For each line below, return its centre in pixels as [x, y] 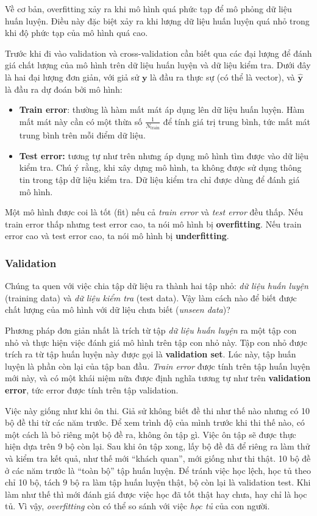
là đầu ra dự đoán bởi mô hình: [64, 89]
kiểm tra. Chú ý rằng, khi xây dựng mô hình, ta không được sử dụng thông [160, 167]
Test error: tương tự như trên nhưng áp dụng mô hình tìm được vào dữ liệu [164, 155]
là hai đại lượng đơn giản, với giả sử [72, 77]
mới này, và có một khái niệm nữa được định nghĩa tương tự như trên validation [158, 378]
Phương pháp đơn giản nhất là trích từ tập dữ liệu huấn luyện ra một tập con [151, 330]
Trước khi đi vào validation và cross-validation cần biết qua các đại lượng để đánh [158, 53]
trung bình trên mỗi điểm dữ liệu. [82, 135]
